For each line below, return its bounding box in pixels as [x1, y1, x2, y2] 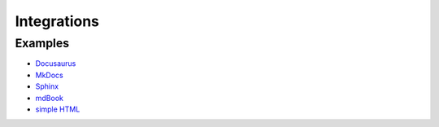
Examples [15, 36, 70, 50]
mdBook [35, 93, 64, 103]
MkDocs [35, 70, 64, 80]
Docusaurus [35, 59, 76, 68]
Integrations [15, 12, 100, 30]
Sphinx [35, 81, 59, 91]
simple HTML [35, 104, 80, 114]
